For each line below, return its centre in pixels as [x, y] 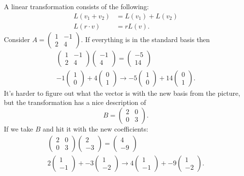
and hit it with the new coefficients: [96, 128]
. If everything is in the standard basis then [145, 39]
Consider [17, 39]
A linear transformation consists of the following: [76, 6]
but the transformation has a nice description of [75, 102]
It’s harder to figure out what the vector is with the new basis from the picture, [122, 93]
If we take [19, 128]
